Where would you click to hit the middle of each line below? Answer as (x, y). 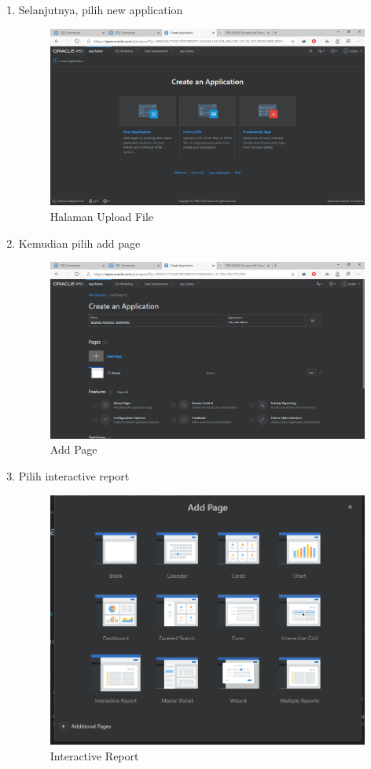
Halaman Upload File (102, 216)
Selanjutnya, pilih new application (101, 9)
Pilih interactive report (74, 476)
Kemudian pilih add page (79, 243)
